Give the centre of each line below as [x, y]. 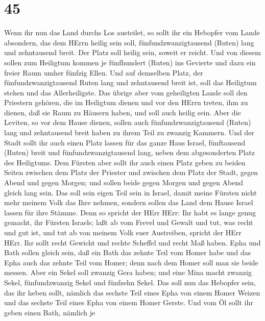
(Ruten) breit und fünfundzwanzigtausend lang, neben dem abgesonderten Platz [130, 152]
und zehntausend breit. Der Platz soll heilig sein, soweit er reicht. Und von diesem [132, 52]
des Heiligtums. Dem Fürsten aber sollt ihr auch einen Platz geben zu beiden [125, 162]
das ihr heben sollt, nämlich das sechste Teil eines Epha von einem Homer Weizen [132, 292]
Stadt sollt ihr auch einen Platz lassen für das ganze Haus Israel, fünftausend [125, 142]
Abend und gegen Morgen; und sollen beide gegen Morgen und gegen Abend [124, 182]
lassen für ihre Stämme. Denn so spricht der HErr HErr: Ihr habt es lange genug [130, 212]
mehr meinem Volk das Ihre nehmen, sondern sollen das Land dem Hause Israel [129, 202]
